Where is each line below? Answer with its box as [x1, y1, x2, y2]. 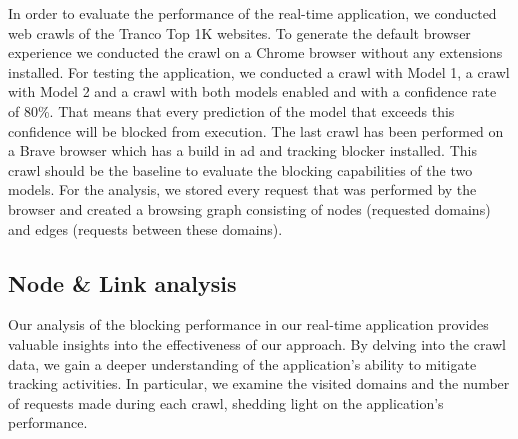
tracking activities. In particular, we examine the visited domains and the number [8, 373, 510, 394]
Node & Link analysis [8, 267, 237, 298]
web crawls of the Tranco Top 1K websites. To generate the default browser [8, 22, 471, 43]
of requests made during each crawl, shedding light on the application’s [8, 392, 444, 413]
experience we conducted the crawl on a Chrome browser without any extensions [8, 42, 503, 63]
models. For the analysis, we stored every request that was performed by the [8, 179, 477, 200]
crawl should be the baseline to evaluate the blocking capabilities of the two [8, 159, 473, 180]
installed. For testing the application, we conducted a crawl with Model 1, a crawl [8, 61, 510, 82]
